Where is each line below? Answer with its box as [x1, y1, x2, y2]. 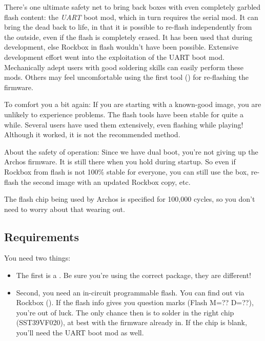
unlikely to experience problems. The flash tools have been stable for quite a [4, 109, 244, 119]
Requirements [4, 228, 79, 244]
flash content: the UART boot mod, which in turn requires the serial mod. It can [4, 11, 258, 22]
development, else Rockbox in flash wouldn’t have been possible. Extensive [4, 41, 239, 52]
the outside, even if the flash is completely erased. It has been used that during [4, 31, 253, 42]
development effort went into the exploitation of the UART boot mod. [4, 51, 225, 62]
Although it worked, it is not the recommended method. [4, 129, 180, 140]
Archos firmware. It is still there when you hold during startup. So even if [4, 156, 236, 167]
